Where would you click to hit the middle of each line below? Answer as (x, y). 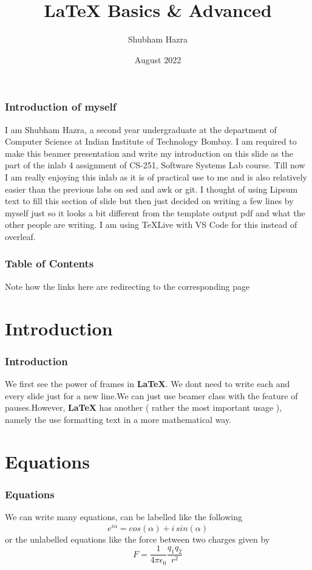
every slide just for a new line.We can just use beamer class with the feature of (151, 395)
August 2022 (158, 59)
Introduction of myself (61, 107)
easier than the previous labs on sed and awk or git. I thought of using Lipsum (151, 189)
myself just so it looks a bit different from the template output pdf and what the (155, 212)
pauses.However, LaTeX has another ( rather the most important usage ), (144, 407)
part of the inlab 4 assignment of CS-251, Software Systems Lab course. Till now (155, 165)
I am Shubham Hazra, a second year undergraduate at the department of (141, 129)
